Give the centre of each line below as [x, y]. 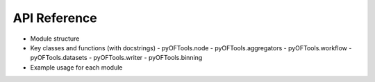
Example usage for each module [76, 67]
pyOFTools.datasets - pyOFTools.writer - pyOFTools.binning [116, 58]
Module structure [55, 39]
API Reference [55, 18]
